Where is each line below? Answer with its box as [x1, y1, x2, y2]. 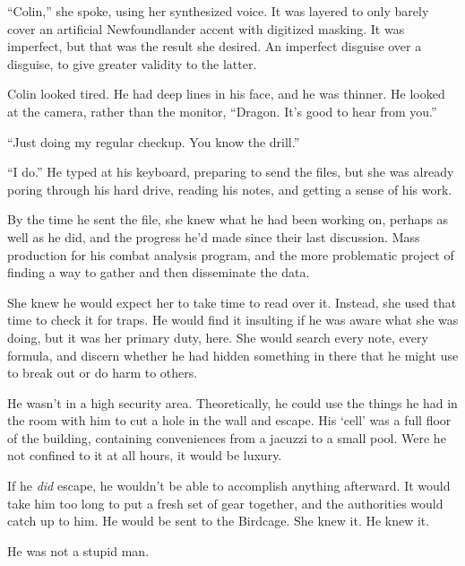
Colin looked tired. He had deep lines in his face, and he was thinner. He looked [7, 84, 445, 103]
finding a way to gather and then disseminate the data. [7, 263, 310, 282]
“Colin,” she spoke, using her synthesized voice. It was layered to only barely [7, 2, 429, 20]
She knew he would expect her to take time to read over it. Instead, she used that [7, 292, 457, 311]
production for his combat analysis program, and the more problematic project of [7, 245, 454, 264]
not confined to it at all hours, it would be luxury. [7, 446, 282, 465]
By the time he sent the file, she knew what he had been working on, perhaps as [7, 210, 449, 229]
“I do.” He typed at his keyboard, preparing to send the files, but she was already [7, 162, 454, 181]
